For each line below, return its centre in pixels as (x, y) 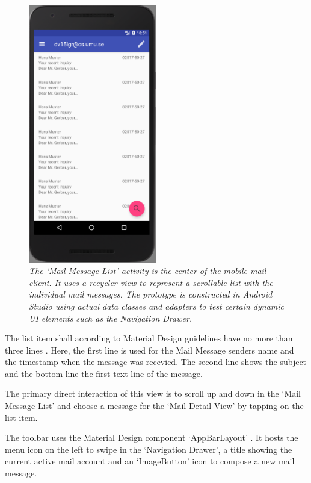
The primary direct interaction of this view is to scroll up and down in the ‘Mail (153, 394)
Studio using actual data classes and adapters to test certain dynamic (157, 306)
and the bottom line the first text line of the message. (104, 373)
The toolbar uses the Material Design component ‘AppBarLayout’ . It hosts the (152, 438)
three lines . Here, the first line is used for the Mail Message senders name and (149, 350)
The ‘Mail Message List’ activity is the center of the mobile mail (148, 271)
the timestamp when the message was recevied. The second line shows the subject (156, 362)
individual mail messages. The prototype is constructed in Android (151, 294)
